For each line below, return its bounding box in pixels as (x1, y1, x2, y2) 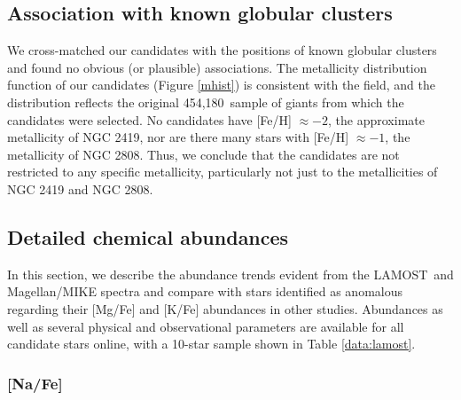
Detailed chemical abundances (7, 223, 289, 250)
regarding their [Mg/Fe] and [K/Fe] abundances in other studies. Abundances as (7, 299, 443, 318)
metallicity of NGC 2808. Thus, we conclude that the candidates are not (7, 145, 400, 163)
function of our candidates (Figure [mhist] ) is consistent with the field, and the (7, 75, 435, 94)
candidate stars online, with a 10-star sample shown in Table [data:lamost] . (7, 334, 416, 353)
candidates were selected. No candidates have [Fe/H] (7, 110, 292, 129)
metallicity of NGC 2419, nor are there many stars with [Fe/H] (7, 128, 349, 146)
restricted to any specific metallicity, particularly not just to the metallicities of (7, 162, 438, 181)
